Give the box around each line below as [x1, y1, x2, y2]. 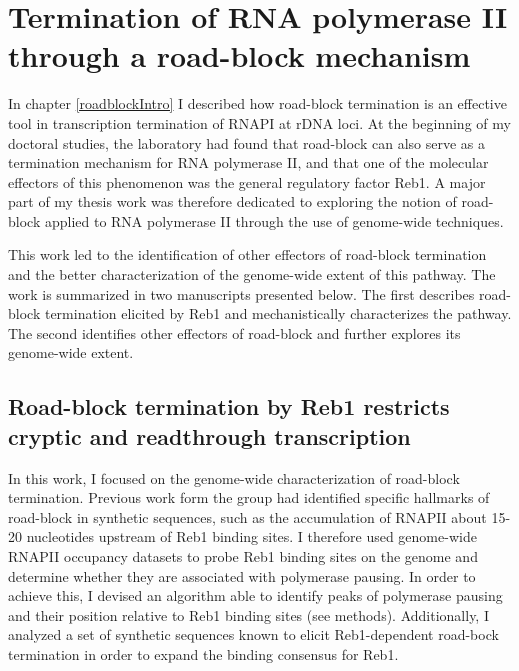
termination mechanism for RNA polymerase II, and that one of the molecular [8, 152, 489, 173]
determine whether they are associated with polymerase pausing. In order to [8, 565, 476, 586]
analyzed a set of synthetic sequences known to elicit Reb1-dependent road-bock [8, 624, 499, 645]
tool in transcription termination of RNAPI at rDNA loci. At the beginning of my [8, 112, 511, 133]
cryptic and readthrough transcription [8, 420, 411, 451]
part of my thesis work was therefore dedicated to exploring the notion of [8, 191, 457, 212]
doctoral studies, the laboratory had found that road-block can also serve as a [8, 132, 485, 153]
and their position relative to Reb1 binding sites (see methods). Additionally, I [8, 604, 489, 625]
